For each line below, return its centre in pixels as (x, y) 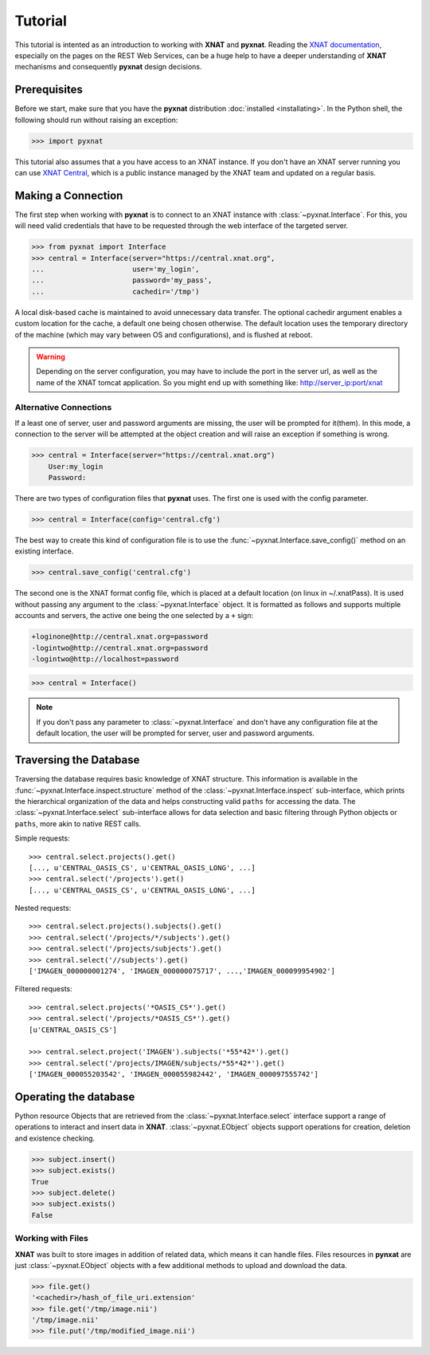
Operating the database (75, 1097)
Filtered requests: (44, 989)
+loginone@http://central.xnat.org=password (120, 637)
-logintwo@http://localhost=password (105, 659)
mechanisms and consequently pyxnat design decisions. (108, 67)
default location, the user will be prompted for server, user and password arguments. (175, 733)
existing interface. (44, 551)
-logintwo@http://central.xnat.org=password (120, 648)
